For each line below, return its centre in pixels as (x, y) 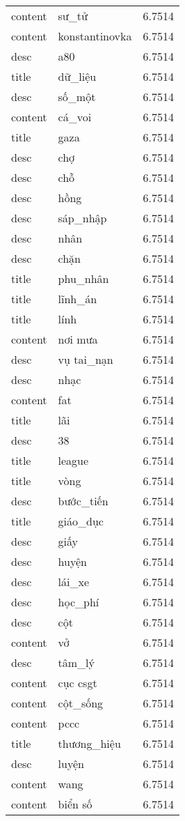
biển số (75, 804)
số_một (77, 97)
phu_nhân (83, 278)
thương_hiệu (89, 743)
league (73, 460)
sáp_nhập (82, 218)
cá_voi (75, 117)
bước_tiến (83, 501)
